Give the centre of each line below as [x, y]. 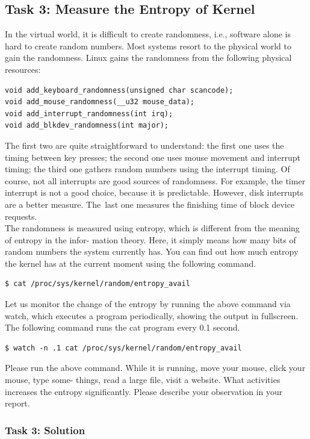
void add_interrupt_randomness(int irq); [89, 114]
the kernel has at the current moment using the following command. [131, 263]
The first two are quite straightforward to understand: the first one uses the [144, 145]
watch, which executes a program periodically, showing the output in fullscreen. [152, 315]
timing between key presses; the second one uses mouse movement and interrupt [153, 157]
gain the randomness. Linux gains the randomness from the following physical [148, 58]
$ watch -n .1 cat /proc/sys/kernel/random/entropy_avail [123, 348]
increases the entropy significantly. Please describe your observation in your [144, 391]
